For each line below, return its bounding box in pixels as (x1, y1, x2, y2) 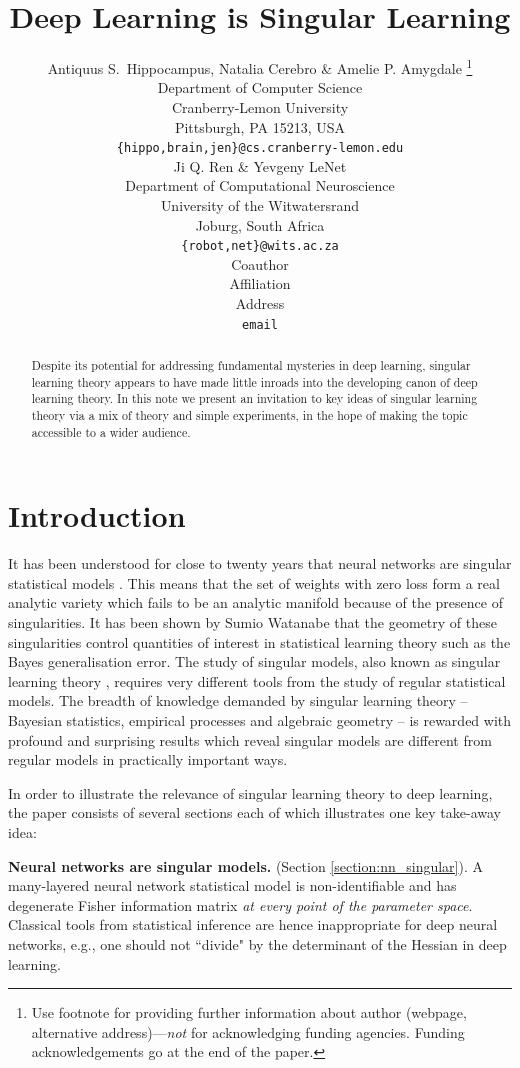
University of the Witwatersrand (160, 195, 360, 215)
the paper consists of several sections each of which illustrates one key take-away (8, 802, 501, 823)
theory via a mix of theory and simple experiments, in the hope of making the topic (31, 407, 468, 424)
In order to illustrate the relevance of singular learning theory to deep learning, (8, 782, 493, 803)
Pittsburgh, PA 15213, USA (174, 116, 346, 137)
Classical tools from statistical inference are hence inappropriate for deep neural (8, 914, 498, 935)
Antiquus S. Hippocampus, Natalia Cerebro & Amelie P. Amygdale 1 (47, 55, 473, 78)
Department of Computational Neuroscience (125, 175, 395, 196)
